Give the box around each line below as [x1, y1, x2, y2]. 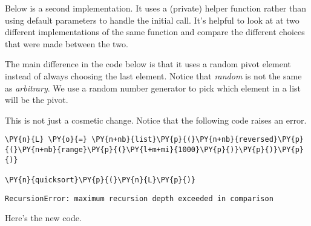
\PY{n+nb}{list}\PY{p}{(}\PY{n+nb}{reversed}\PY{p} [91, 135, 304, 144]
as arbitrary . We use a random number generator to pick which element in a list [5, 81, 301, 94]
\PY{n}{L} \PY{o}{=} [5, 135, 88, 144]
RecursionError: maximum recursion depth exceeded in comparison [5, 194, 273, 203]
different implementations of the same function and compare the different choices [5, 25, 305, 38]
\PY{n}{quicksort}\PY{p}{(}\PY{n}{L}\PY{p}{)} [5, 175, 195, 184]
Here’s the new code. [5, 211, 82, 224]
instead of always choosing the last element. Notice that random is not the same [5, 69, 302, 82]
